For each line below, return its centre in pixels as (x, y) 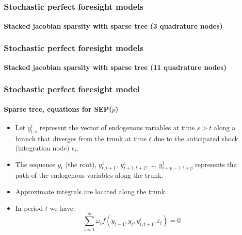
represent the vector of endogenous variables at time (117, 127)
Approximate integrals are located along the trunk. (91, 192)
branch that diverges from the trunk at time (81, 138)
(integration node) (42, 148)
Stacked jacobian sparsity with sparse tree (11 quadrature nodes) (115, 67)
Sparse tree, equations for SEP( (58, 109)
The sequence (35, 164)
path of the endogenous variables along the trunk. (89, 175)
